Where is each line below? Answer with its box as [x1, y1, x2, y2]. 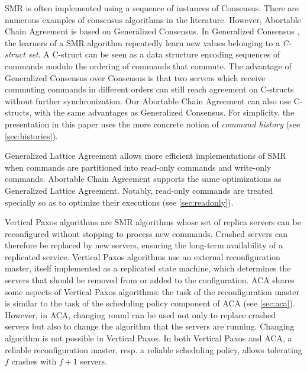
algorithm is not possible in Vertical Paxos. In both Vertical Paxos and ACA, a [5, 332, 292, 344]
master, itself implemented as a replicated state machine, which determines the [5, 262, 291, 274]
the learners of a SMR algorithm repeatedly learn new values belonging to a [5, 36, 280, 49]
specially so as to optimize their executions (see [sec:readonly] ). [5, 196, 234, 208]
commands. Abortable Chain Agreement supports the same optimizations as [5, 172, 282, 185]
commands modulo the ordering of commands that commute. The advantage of [5, 59, 292, 72]
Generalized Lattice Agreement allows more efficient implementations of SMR [5, 149, 286, 162]
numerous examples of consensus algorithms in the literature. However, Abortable [5, 13, 301, 25]
